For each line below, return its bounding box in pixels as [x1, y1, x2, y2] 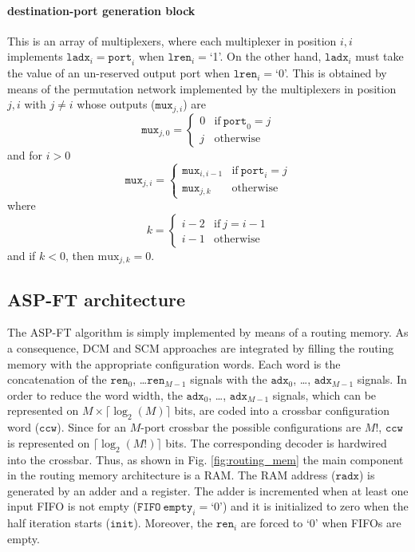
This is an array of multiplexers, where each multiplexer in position [7, 32, 337, 49]
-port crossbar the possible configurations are [140, 419, 362, 436]
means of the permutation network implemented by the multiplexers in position [7, 80, 397, 97]
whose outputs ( [77, 96, 156, 112]
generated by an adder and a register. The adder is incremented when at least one [7, 482, 409, 499]
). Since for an [57, 419, 126, 436]
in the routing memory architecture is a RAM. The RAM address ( [7, 467, 336, 483]
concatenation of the [7, 371, 107, 388]
